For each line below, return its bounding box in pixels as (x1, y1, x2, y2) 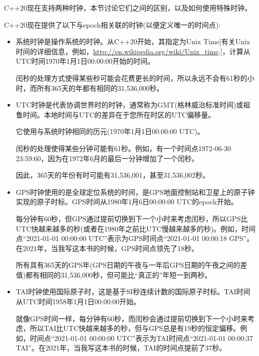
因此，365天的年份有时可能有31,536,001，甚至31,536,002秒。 (16, 170, 210, 180)
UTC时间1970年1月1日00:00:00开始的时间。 (16, 56, 155, 66)
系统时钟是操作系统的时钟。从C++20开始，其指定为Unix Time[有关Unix (16, 36, 250, 47)
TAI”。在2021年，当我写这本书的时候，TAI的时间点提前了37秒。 (16, 342, 226, 353)
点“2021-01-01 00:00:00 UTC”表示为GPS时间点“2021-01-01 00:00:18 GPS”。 (16, 233, 254, 244)
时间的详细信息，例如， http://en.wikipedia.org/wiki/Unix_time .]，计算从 (16, 46, 250, 56)
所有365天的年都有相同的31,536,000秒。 (37, 82, 164, 93)
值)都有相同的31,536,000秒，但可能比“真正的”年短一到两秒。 (16, 269, 212, 280)
